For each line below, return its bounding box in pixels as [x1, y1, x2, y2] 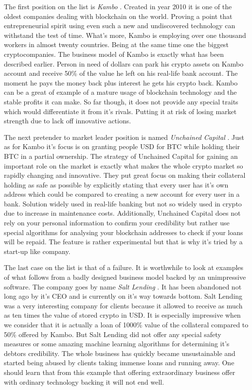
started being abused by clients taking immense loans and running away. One [4, 357, 234, 368]
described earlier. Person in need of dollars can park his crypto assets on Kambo [4, 58, 244, 68]
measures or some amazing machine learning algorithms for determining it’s [4, 339, 230, 349]
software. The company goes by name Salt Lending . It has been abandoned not [4, 281, 242, 291]
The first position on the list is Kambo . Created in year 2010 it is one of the [4, 1, 232, 11]
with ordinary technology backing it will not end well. [4, 376, 164, 387]
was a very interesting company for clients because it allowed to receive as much [4, 300, 243, 310]
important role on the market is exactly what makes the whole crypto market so [4, 160, 243, 170]
